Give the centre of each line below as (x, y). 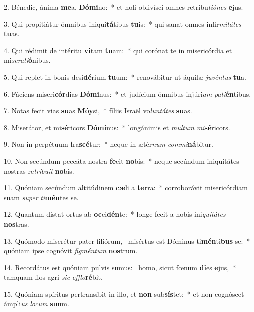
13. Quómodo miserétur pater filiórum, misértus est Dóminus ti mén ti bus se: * (127, 241)
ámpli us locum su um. (37, 304)
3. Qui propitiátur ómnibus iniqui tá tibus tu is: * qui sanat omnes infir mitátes (123, 23)
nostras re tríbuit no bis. (39, 171)
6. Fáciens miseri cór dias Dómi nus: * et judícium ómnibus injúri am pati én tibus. (127, 93)
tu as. (12, 33)
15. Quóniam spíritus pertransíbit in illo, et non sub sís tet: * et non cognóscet (124, 294)
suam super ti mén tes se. (41, 197)
